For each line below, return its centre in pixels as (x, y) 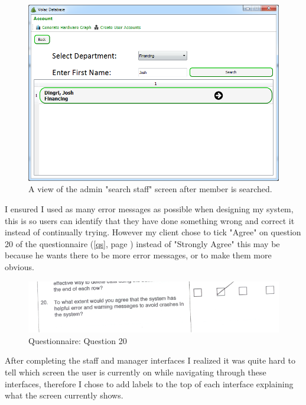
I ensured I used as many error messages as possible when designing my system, (149, 208)
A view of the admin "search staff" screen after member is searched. (150, 189)
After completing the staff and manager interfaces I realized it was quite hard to (150, 360)
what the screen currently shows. (64, 395)
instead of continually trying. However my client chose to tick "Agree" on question (153, 232)
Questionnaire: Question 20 (78, 340)
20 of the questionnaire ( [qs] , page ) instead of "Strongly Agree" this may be (142, 243)
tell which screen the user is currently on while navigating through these (136, 372)
